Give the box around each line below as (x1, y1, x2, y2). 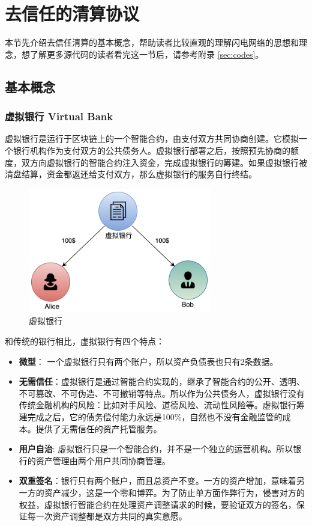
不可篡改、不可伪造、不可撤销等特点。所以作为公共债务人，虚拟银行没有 (19, 387, 305, 399)
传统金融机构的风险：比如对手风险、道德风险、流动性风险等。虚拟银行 (19, 399, 296, 411)
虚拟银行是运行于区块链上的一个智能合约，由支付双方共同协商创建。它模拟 (5, 132, 299, 145)
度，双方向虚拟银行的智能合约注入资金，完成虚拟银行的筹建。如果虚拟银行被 (5, 156, 307, 168)
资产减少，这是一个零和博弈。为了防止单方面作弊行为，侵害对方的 (44, 486, 305, 498)
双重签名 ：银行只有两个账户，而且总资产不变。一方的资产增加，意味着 (19, 474, 296, 487)
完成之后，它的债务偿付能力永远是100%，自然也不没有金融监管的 (27, 410, 283, 423)
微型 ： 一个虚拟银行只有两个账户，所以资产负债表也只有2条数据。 (19, 355, 278, 367)
